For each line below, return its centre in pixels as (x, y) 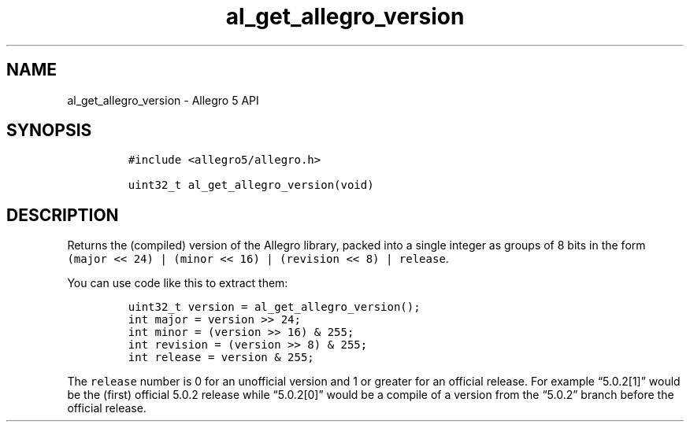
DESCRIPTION (63, 215)
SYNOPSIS (49, 131)
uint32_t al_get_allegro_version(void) (251, 185)
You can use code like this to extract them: (178, 283)
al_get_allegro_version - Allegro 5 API (163, 100)
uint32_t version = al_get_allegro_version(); (274, 307)
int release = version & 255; (221, 358)
